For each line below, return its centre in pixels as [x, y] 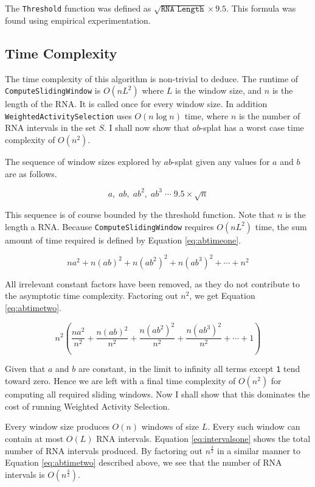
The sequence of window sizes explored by [83, 161]
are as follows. [31, 173]
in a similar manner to [259, 450]
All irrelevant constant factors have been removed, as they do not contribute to [152, 283]
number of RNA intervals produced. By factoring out [104, 450]
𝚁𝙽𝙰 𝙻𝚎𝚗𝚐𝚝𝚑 [182, 9]
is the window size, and [219, 90]
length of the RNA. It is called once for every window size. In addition [136, 104]
